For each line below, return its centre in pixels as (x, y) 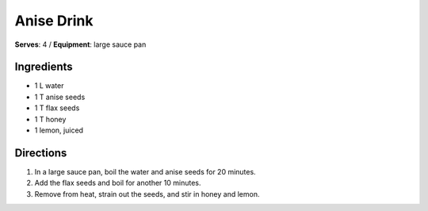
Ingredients (44, 67)
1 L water (49, 86)
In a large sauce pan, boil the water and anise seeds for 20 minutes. (145, 171)
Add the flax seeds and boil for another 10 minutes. (118, 183)
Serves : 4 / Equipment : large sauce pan (80, 44)
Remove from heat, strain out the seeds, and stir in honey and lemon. (147, 194)
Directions (41, 153)
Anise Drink (54, 21)
